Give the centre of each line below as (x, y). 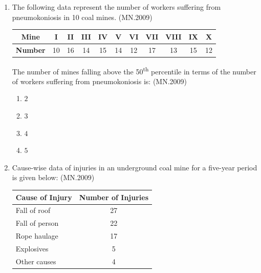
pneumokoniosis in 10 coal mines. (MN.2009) (82, 17)
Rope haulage (37, 236)
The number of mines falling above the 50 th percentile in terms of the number (134, 70)
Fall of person (37, 223)
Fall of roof (33, 210)
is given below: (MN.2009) (53, 177)
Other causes (36, 261)
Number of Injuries (114, 197)
